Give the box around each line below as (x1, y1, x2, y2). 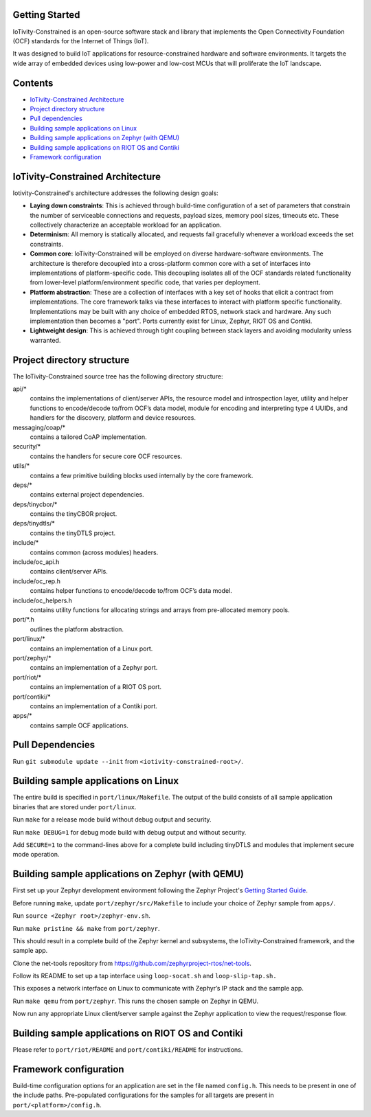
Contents (12, 77, 54, 89)
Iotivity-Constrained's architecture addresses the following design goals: (12, 189, 219, 197)
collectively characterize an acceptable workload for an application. (30, 221, 222, 229)
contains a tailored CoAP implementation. (30, 433, 147, 441)
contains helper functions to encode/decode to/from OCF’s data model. (30, 587, 233, 595)
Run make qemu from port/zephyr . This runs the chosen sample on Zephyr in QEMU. (12, 997, 259, 1005)
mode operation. (12, 850, 60, 859)
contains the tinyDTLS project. (30, 529, 116, 537)
